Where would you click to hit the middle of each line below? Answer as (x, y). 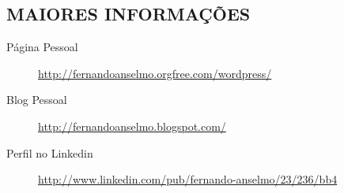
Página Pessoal (42, 47)
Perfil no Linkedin (50, 152)
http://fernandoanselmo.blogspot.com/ (132, 126)
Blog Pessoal (37, 100)
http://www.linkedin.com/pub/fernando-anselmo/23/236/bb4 (188, 179)
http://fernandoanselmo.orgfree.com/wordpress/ (155, 73)
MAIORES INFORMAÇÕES (129, 14)
